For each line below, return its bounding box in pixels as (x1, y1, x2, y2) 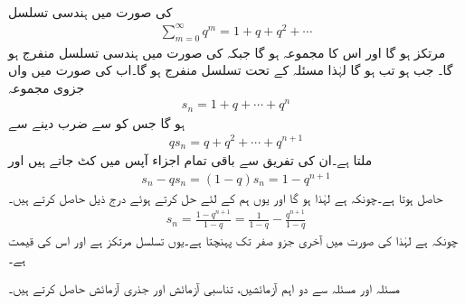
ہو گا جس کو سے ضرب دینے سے (8, 113, 185, 132)
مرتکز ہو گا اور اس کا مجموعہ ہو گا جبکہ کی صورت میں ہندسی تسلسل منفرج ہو (8, 42, 446, 61)
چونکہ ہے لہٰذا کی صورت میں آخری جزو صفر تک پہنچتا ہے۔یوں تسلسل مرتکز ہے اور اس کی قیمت (8, 231, 459, 250)
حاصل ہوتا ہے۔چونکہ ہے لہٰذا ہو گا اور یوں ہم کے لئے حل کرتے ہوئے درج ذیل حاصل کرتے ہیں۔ (8, 188, 443, 207)
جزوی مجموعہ (8, 78, 85, 97)
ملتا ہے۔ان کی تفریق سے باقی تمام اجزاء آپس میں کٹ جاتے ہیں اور (8, 151, 373, 170)
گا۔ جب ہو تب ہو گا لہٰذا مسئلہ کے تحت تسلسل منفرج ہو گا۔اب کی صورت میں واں (8, 60, 453, 79)
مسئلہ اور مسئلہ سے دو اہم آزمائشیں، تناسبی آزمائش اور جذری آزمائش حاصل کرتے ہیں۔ (8, 279, 401, 298)
